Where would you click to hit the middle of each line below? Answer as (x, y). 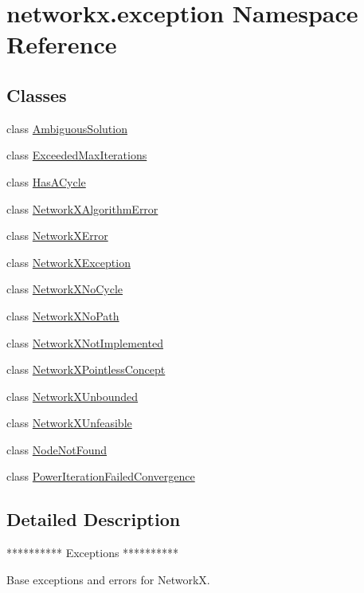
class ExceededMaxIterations (77, 155)
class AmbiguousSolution (67, 128)
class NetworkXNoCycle (65, 289)
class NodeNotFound (57, 449)
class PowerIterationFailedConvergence (101, 476)
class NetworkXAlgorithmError (82, 208)
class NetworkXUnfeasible (69, 423)
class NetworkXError (57, 236)
